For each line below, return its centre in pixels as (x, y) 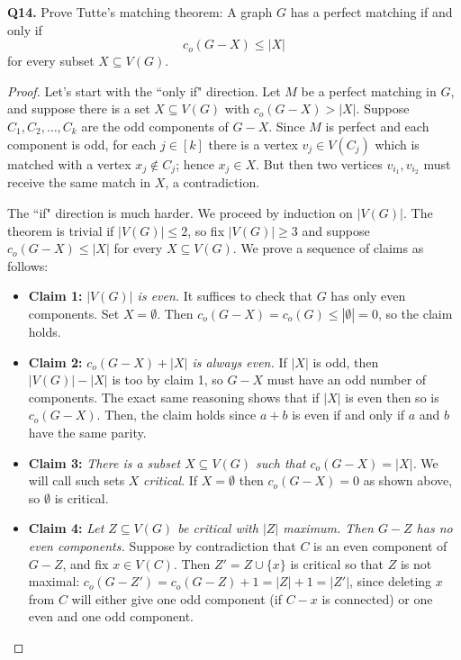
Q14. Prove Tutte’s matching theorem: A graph (140, 12)
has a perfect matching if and (371, 12)
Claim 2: (55, 362)
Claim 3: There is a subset (104, 462)
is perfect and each (377, 126)
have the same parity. (87, 432)
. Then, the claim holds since (176, 415)
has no (434, 528)
